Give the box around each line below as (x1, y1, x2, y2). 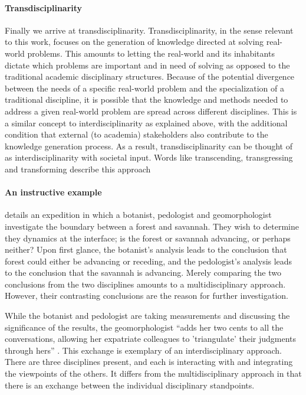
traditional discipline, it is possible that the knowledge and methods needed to (5, 93, 288, 106)
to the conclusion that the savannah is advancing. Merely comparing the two (5, 266, 281, 279)
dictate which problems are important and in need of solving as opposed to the (5, 58, 290, 71)
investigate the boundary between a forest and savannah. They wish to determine (5, 220, 299, 232)
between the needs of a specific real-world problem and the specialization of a (5, 81, 284, 94)
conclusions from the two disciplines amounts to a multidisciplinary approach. (5, 278, 286, 290)
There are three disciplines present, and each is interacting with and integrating (5, 355, 293, 368)
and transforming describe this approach (5, 162, 151, 175)
